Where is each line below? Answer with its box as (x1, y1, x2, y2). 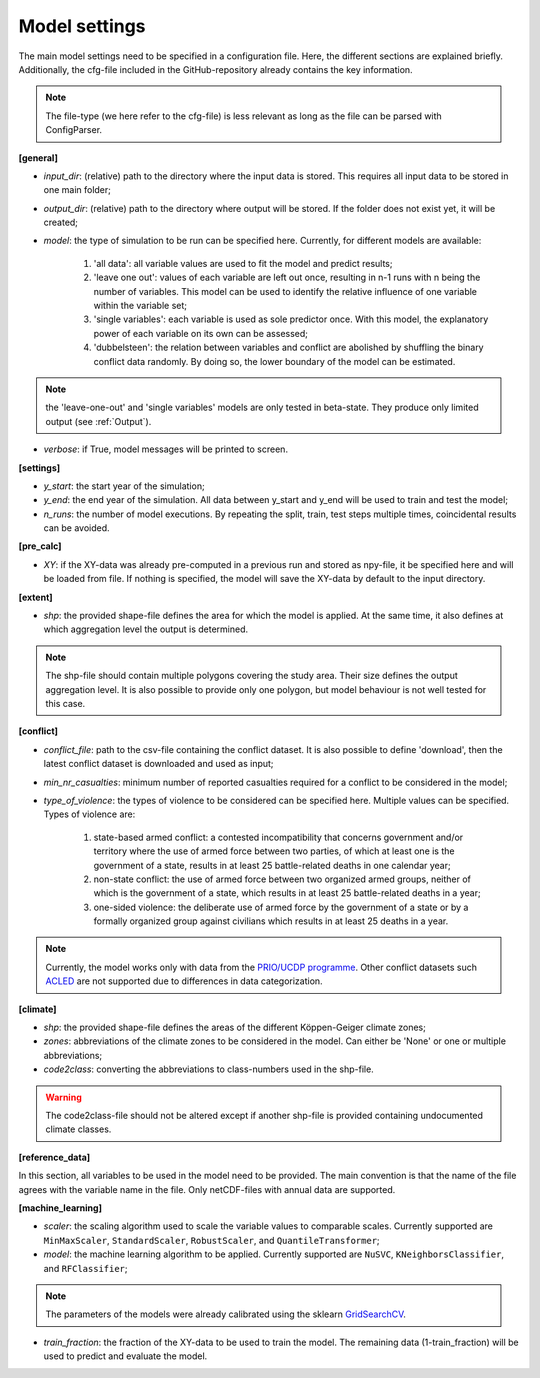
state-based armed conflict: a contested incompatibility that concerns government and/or (93, 831, 464, 843)
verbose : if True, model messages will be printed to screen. (43, 443, 289, 455)
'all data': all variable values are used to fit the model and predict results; (93, 257, 393, 269)
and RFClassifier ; (43, 1262, 129, 1274)
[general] (18, 151, 59, 164)
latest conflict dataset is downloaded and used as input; (43, 758, 274, 770)
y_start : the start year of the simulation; (43, 480, 205, 492)
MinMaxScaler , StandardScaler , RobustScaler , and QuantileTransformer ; (43, 1234, 380, 1246)
